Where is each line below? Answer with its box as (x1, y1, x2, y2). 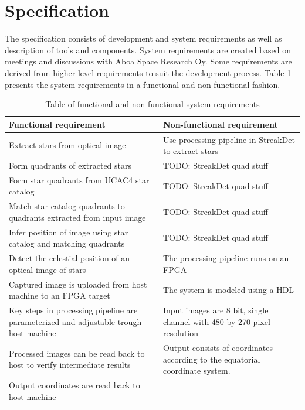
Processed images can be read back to (9, 347, 145, 359)
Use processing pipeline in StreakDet (163, 133, 295, 145)
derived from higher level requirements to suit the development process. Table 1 (5, 66, 292, 78)
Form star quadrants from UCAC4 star (9, 173, 150, 186)
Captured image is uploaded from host (9, 278, 147, 290)
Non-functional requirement (163, 118, 278, 130)
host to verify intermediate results (9, 358, 131, 371)
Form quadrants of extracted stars (9, 159, 132, 171)
